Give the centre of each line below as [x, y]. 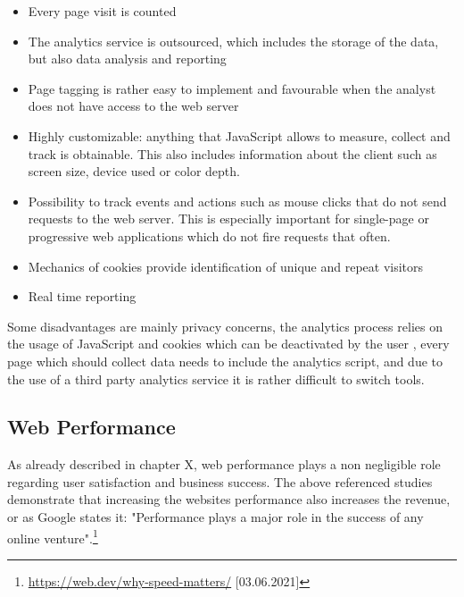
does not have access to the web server [133, 106]
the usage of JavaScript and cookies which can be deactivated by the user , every [228, 344]
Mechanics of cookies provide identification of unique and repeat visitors [226, 266]
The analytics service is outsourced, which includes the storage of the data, [233, 41]
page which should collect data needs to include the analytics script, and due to [225, 361]
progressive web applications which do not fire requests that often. [209, 235]
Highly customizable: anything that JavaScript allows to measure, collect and [239, 135]
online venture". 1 [53, 536]
